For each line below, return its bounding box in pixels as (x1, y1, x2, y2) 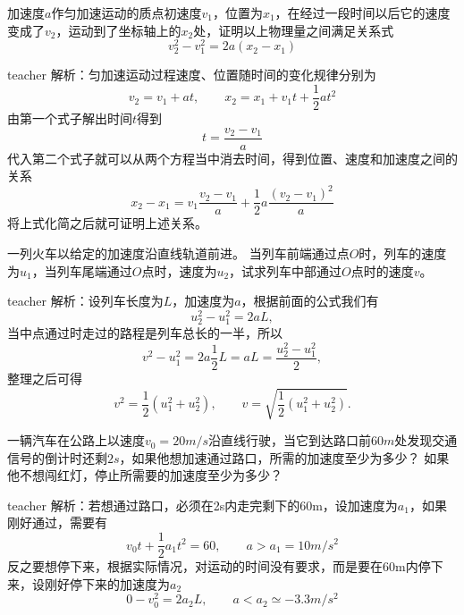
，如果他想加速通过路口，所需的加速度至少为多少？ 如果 (119, 448, 450, 467)
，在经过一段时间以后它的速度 (274, 4, 451, 21)
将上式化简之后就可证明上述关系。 (7, 214, 207, 232)
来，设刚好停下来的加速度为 (7, 574, 170, 593)
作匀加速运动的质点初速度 (51, 4, 202, 21)
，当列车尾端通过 (31, 261, 132, 280)
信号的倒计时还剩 (7, 448, 107, 467)
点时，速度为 (141, 261, 217, 280)
